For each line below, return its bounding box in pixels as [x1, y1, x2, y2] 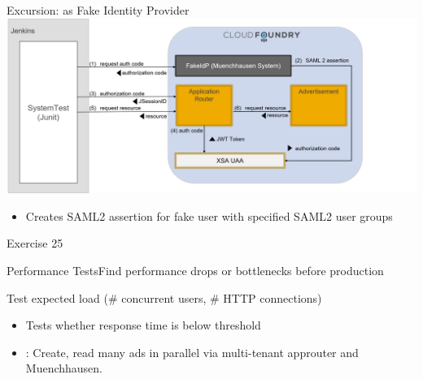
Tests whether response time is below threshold [25, 317, 261, 334]
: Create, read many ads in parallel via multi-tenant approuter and [25, 343, 359, 360]
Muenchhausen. [25, 360, 103, 377]
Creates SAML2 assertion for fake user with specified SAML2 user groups [25, 207, 393, 224]
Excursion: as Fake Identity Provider [7, 2, 190, 18]
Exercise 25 [7, 235, 63, 252]
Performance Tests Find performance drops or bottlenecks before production [7, 261, 384, 278]
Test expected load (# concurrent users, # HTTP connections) [7, 289, 322, 306]
